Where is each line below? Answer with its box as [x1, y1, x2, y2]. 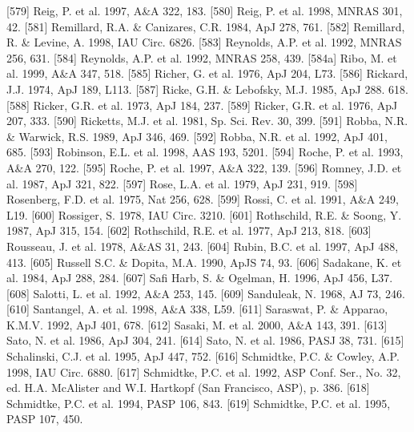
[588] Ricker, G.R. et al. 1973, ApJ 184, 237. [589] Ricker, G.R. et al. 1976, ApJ [6, 96, 398, 113]
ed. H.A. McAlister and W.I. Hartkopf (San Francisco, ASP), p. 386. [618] [6, 379, 370, 396]
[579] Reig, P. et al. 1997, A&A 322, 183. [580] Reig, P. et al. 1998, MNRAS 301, [6, 2, 403, 18]
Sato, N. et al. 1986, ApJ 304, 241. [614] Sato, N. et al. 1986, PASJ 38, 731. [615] [6, 332, 404, 349]
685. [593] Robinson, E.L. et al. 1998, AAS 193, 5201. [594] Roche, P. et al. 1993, [6, 143, 404, 160]
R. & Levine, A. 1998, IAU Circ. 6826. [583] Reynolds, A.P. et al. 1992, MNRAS [6, 34, 402, 50]
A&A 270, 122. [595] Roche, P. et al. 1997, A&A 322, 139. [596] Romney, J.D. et [6, 159, 402, 176]
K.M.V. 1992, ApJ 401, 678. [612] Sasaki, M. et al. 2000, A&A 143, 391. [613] [6, 316, 388, 333]
